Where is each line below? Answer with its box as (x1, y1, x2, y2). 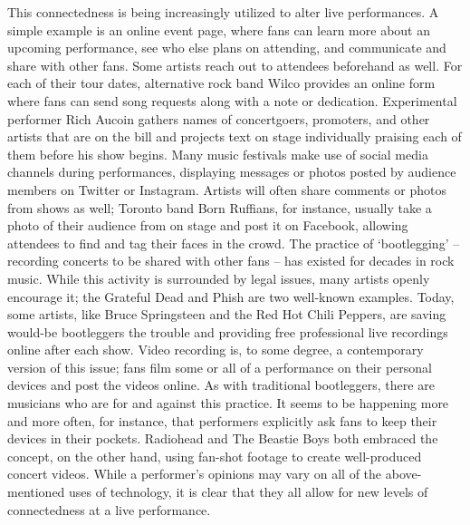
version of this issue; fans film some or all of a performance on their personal (7, 357, 432, 376)
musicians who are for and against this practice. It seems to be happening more (7, 394, 449, 413)
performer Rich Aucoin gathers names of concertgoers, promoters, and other (7, 109, 430, 128)
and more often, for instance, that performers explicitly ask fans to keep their (7, 411, 437, 430)
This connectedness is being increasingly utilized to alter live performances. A (7, 3, 439, 21)
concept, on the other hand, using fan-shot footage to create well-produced (7, 446, 422, 465)
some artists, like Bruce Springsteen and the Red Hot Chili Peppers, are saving (7, 305, 446, 324)
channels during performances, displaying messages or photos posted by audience (7, 162, 456, 181)
